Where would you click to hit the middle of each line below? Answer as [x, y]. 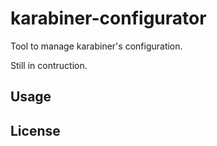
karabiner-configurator [108, 18]
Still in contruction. [49, 65]
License [35, 130]
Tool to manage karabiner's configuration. [96, 46]
